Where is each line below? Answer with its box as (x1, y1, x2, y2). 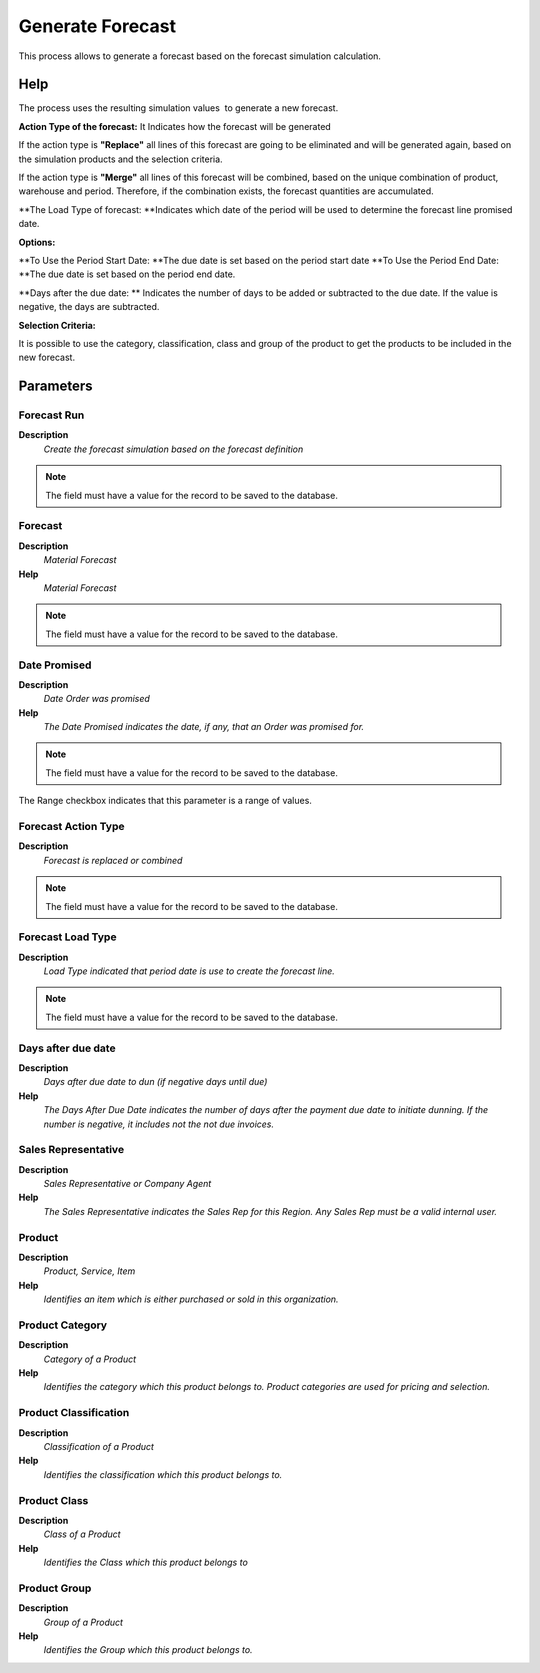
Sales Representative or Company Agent (43, 1178, 212, 1190)
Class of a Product (43, 1528, 121, 1540)
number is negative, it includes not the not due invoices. (43, 1118, 275, 1130)
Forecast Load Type (18, 930, 117, 944)
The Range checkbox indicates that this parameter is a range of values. (18, 795, 312, 807)
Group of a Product (43, 1616, 124, 1628)
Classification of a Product (43, 1441, 155, 1453)
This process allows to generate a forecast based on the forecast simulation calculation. (18, 50, 382, 62)
